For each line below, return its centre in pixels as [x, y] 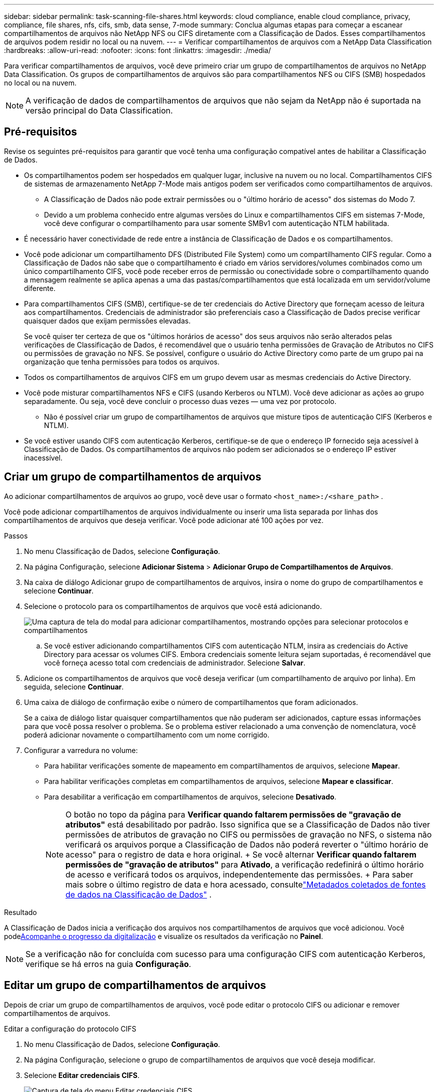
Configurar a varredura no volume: [81, 750]
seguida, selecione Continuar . [74, 686]
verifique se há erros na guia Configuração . [108, 964]
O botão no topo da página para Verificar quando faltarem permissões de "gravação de [233, 814]
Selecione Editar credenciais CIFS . [82, 1075]
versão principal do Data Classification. [99, 110]
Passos [16, 535]
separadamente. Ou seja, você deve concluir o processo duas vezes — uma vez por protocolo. [180, 401]
